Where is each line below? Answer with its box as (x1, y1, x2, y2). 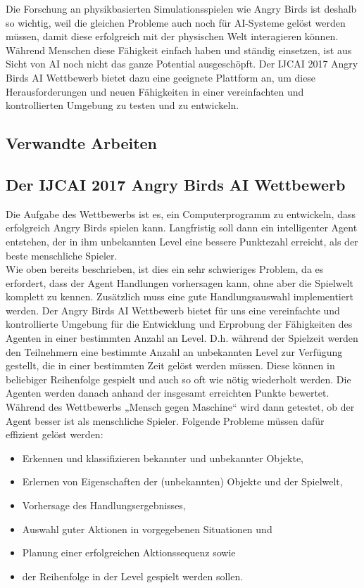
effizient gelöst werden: (6, 427, 103, 442)
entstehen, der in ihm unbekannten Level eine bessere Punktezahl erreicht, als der (6, 234, 358, 248)
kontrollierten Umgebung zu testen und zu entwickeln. (6, 98, 239, 113)
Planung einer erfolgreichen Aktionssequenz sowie (22, 545, 236, 560)
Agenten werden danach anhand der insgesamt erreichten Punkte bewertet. (6, 385, 330, 400)
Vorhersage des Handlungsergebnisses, (22, 498, 186, 513)
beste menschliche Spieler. (6, 248, 118, 262)
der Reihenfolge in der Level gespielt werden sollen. (22, 568, 244, 583)
